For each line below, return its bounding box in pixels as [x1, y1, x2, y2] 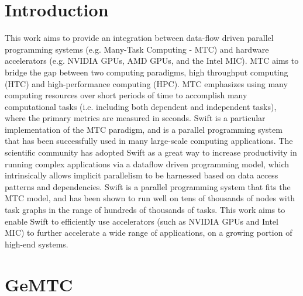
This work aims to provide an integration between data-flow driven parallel [5, 32, 274, 44]
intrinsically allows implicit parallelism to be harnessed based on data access [5, 169, 278, 181]
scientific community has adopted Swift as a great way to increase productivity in [5, 146, 297, 159]
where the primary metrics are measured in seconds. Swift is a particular [5, 112, 266, 124]
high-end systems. [5, 238, 68, 250]
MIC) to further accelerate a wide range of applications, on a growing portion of [5, 226, 292, 239]
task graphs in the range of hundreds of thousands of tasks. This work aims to [5, 204, 285, 216]
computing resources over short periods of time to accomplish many [5, 89, 247, 101]
